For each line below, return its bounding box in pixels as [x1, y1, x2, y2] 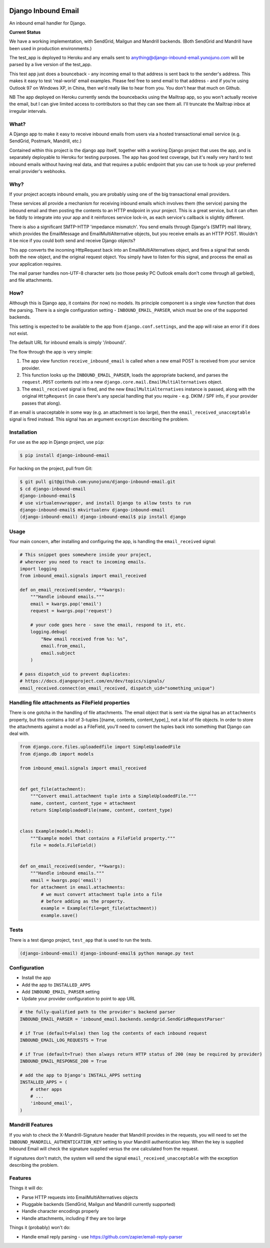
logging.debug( [30, 629, 67, 635]
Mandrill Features [9, 1121, 53, 1128]
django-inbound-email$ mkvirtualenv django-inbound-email [19, 507, 165, 512]
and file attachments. [9, 277, 53, 283]
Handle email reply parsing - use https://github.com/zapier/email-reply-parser [21, 1233, 182, 1239]
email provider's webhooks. [9, 168, 66, 174]
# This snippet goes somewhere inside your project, [19, 552, 152, 558]
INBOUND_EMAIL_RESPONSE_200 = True [19, 1058, 107, 1064]
